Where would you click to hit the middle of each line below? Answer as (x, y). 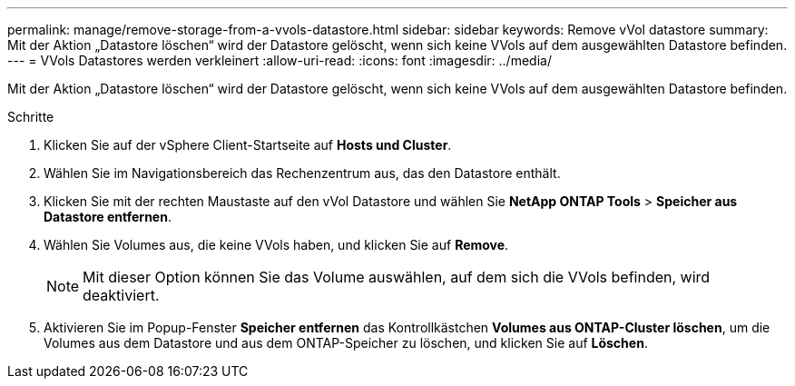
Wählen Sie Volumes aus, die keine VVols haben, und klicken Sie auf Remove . (276, 245)
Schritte (31, 117)
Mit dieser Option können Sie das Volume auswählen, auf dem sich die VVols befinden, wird (397, 277)
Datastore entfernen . (108, 217)
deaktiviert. (121, 295)
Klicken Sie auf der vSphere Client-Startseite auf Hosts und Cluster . (248, 145)
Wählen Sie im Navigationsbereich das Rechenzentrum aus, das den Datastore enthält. (302, 173)
